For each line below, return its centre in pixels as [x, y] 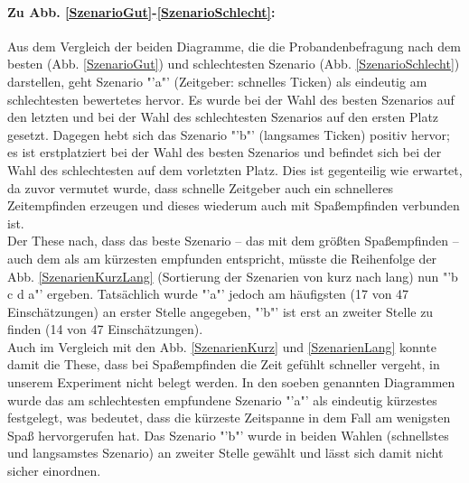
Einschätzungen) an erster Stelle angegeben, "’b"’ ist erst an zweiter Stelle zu [220, 311]
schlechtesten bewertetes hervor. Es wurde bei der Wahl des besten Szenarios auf [231, 99]
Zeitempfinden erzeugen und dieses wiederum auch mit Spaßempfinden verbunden [234, 205]
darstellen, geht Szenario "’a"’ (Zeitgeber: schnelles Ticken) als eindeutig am [217, 81]
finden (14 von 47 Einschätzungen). [105, 329]
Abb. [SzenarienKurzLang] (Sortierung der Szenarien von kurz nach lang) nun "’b [233, 276]
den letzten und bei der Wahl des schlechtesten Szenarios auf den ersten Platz [223, 117]
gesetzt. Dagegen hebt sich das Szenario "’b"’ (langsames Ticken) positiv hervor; [229, 134]
